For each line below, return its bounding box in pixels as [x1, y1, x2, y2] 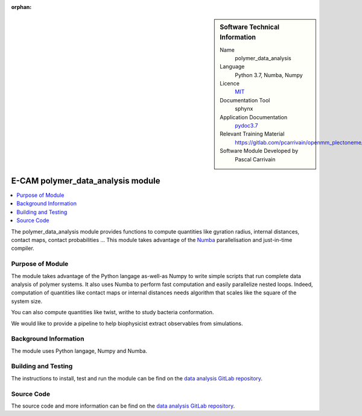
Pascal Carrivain [235, 155, 276, 163]
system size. [11, 297, 42, 305]
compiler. [11, 244, 34, 252]
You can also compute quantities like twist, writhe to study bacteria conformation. [11, 309, 214, 316]
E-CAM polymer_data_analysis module [11, 176, 160, 186]
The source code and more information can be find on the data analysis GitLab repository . [11, 402, 235, 409]
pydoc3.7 [235, 122, 258, 129]
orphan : [11, 4, 32, 10]
